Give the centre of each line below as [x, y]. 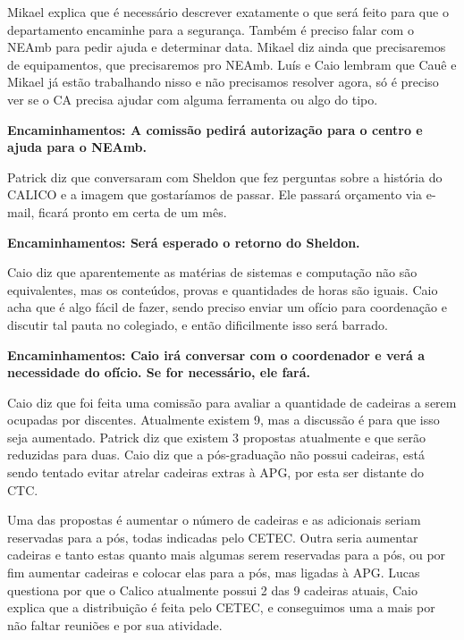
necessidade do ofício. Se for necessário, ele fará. [159, 372]
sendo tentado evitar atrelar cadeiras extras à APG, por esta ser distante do [216, 472]
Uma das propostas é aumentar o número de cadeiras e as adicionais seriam [214, 520]
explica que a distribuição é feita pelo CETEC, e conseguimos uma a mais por [221, 607]
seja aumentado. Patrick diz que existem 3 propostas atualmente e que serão [217, 437]
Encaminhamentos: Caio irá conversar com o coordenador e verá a [216, 354]
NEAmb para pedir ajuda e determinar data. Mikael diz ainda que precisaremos [227, 47]
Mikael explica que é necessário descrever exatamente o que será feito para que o [228, 12]
